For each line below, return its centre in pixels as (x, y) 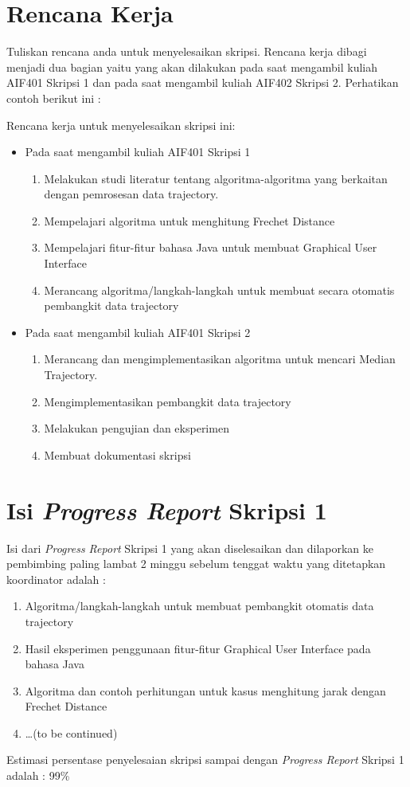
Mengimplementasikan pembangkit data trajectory (168, 401)
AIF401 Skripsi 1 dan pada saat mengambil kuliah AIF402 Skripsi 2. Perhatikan (203, 82)
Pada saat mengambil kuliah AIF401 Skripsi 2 (138, 332)
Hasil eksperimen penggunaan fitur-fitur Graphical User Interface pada (198, 648)
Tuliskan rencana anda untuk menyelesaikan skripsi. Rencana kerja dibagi (187, 51)
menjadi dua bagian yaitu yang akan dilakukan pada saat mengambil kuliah (192, 67)
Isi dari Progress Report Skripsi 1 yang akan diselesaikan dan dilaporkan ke (190, 548)
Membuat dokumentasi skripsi (117, 454)
